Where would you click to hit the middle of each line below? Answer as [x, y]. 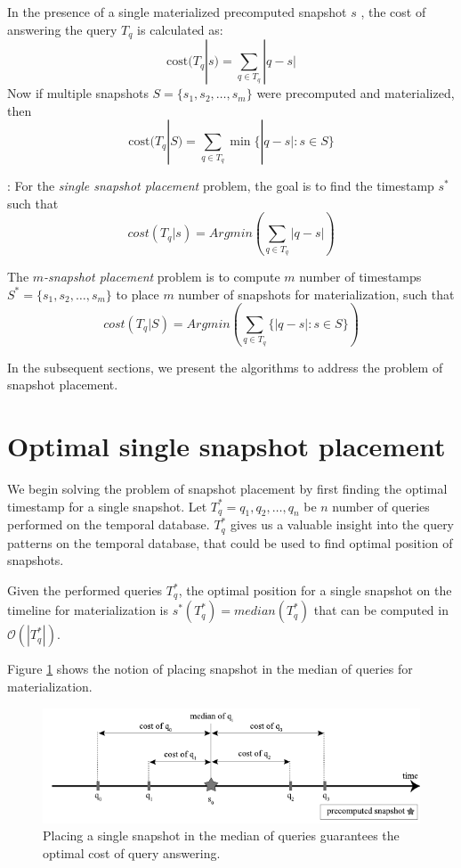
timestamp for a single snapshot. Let [107, 506]
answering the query [62, 29]
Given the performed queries [85, 590]
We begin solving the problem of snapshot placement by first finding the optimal [227, 488]
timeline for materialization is [88, 610]
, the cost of [393, 12]
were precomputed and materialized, [356, 93]
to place [137, 294]
